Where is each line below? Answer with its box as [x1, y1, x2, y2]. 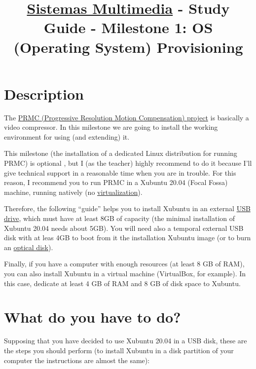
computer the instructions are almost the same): [4, 355, 150, 365]
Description [4, 83, 84, 104]
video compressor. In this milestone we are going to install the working [4, 122, 218, 132]
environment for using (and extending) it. [4, 131, 130, 142]
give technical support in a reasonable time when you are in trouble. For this [4, 167, 236, 178]
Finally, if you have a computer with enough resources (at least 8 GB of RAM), [4, 258, 245, 269]
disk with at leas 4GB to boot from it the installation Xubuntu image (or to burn [4, 232, 251, 243]
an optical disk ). [4, 242, 53, 252]
